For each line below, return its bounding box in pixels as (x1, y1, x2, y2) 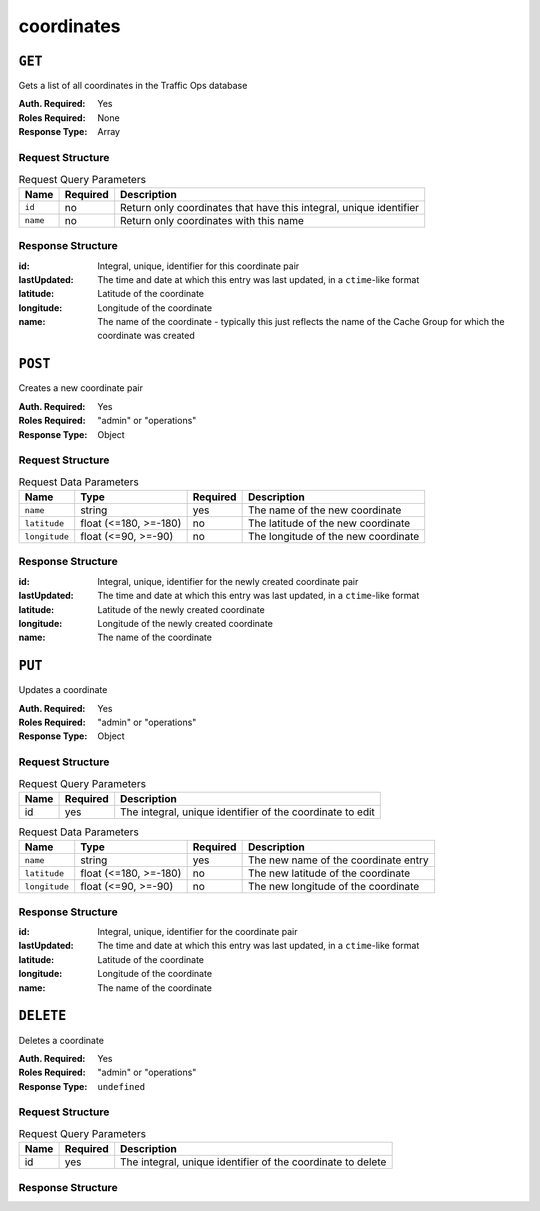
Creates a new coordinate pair (18, 382, 144, 394)
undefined (97, 1081, 145, 1092)
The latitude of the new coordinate (247, 516, 411, 530)
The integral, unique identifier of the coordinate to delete (120, 1155, 387, 1169)
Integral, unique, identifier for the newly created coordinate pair (97, 575, 359, 587)
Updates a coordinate (18, 684, 108, 696)
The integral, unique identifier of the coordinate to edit (120, 805, 375, 819)
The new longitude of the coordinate (247, 880, 420, 894)
